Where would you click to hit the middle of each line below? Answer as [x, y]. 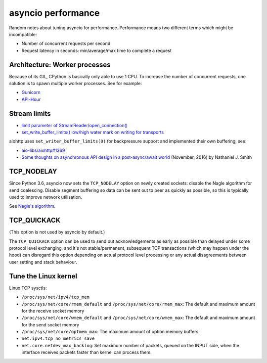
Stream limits [30, 113]
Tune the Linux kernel [43, 276]
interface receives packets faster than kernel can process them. [87, 352]
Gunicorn [31, 92]
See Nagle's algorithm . [32, 206]
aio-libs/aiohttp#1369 [43, 150]
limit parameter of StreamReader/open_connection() [75, 125]
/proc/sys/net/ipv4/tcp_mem [56, 297]
